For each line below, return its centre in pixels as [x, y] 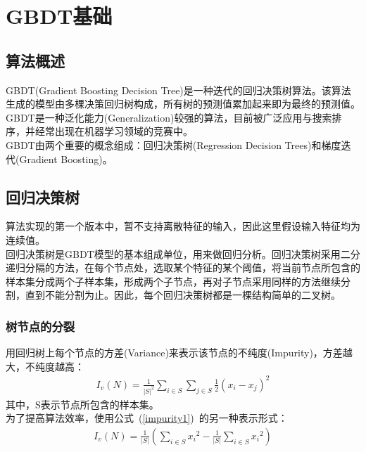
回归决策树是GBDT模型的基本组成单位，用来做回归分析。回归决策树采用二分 [183, 253]
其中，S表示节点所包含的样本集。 [82, 404]
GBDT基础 [59, 16]
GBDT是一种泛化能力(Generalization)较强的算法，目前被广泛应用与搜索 [169, 117]
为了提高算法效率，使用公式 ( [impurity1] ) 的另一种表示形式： [147, 418]
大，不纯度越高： [45, 366]
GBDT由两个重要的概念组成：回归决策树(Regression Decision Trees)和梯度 [173, 144]
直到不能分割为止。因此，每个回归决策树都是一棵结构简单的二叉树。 [183, 295]
